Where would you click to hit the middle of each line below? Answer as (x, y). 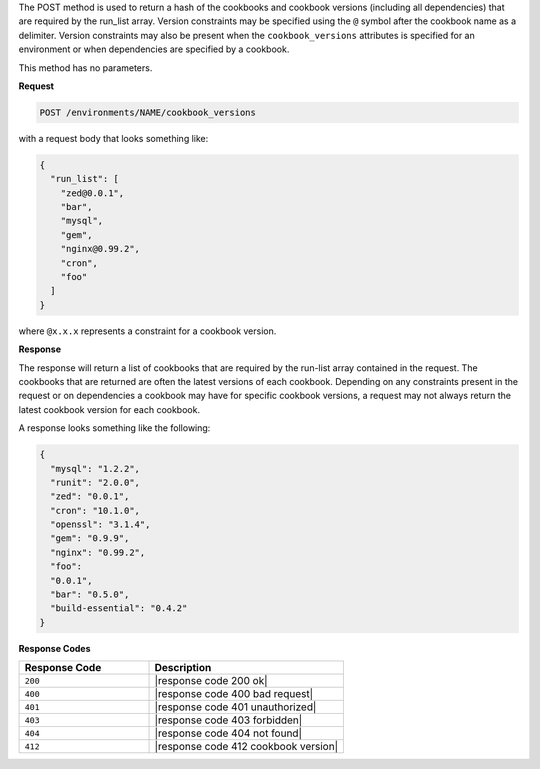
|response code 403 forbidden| (228, 720)
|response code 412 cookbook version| (246, 747)
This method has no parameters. (85, 67)
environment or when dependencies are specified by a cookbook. (154, 49)
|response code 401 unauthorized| (235, 707)
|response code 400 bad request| (234, 694)
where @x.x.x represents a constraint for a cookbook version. (147, 331)
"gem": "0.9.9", (90, 538)
